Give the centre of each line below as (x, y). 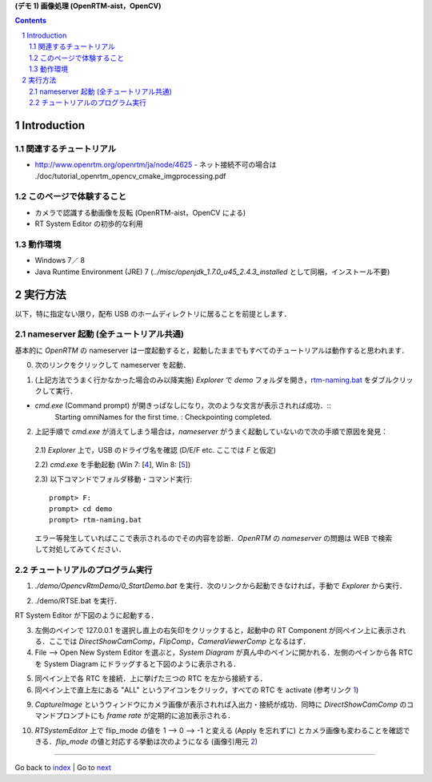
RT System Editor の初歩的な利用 (89, 224)
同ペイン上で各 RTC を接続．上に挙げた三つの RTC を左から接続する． (151, 679)
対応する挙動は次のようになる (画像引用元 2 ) (184, 742)
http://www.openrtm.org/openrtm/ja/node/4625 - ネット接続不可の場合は (156, 165)
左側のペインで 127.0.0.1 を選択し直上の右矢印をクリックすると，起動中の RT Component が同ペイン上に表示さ (217, 630)
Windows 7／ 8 (60, 260)
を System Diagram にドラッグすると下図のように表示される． (138, 663)
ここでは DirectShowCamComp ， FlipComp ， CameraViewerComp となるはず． (179, 641)
